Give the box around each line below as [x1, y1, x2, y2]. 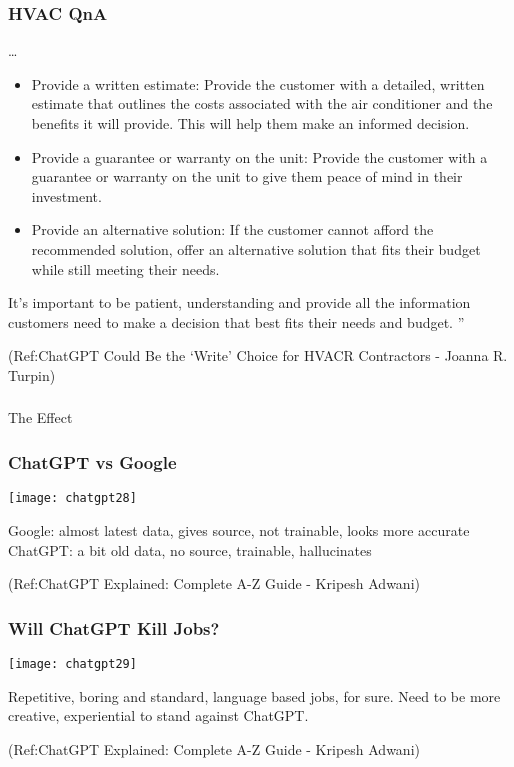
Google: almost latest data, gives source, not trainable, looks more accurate [8, 519, 470, 540]
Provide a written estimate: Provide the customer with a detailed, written [31, 73, 485, 94]
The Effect [8, 407, 73, 428]
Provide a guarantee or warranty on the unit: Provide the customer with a [31, 146, 488, 167]
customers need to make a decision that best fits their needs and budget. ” [8, 311, 465, 332]
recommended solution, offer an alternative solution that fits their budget [31, 238, 481, 259]
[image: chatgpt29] [8, 656, 137, 671]
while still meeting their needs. [31, 258, 220, 279]
